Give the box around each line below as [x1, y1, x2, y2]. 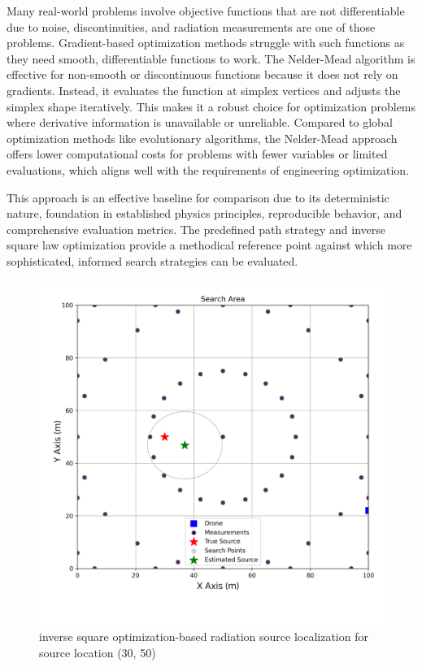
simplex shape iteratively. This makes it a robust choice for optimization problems [7, 97, 416, 115]
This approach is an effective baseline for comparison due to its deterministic [7, 188, 389, 206]
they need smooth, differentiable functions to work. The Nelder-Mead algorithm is [7, 50, 415, 67]
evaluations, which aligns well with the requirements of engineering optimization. [7, 161, 410, 178]
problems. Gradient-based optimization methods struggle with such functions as [7, 34, 405, 51]
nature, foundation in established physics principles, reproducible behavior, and [7, 205, 402, 222]
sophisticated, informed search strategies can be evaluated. [7, 252, 298, 269]
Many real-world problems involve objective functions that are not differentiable [7, 2, 405, 19]
